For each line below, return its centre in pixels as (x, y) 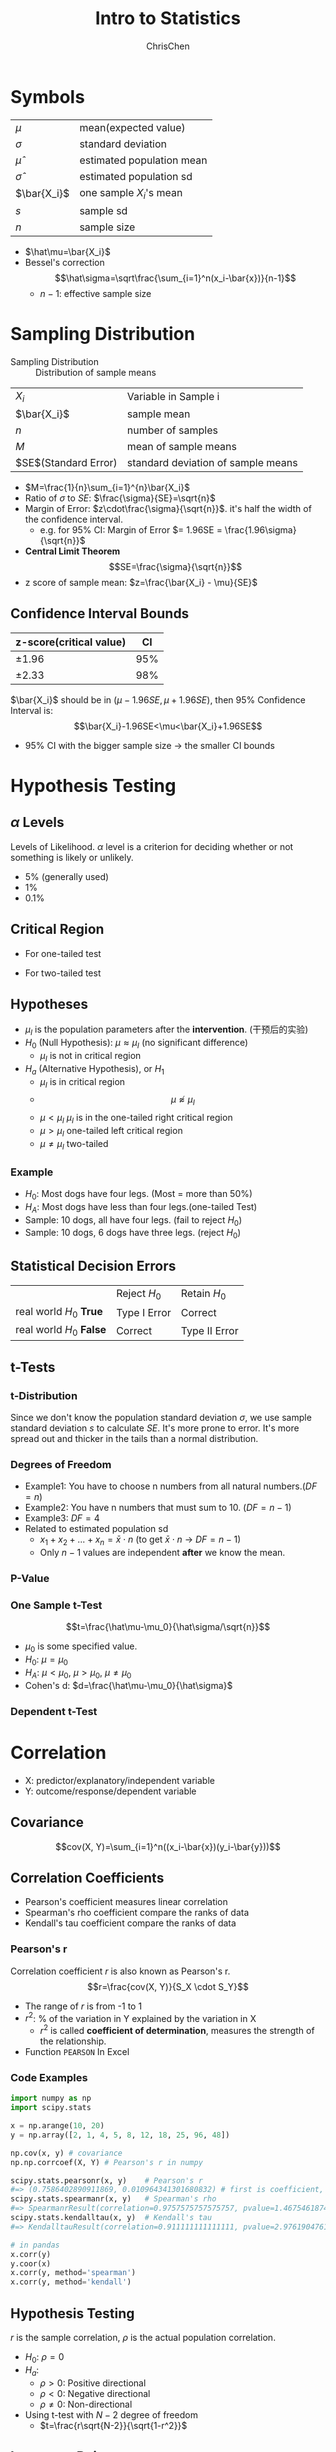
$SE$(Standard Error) (66, 462)
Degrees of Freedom (61, 1465)
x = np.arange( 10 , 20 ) (57, 2126)
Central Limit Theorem (72, 551)
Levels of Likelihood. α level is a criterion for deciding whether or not (152, 846)
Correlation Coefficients (87, 1877)
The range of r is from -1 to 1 (83, 2006)
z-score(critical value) (71, 642)
